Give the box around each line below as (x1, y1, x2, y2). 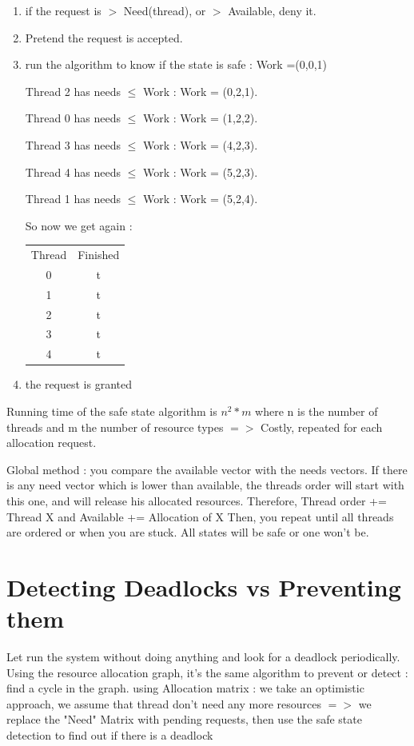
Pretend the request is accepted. (25, 29, 183, 46)
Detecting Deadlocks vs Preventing (6, 570, 401, 603)
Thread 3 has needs (25, 136, 121, 153)
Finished (78, 246, 120, 263)
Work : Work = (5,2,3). (142, 163, 258, 180)
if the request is (25, 2, 102, 18)
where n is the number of (255, 403, 378, 419)
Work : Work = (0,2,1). (142, 82, 258, 99)
